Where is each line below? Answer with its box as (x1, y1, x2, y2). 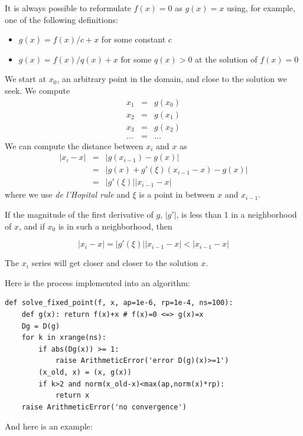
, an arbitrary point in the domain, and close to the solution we (57, 73, 287, 85)
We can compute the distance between (5, 139, 144, 152)
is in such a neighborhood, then (58, 219, 172, 232)
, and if (18, 219, 45, 232)
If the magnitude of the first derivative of (5, 208, 154, 220)
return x (55, 391, 90, 400)
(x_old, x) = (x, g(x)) (38, 368, 132, 376)
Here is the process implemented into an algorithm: (5, 276, 190, 289)
